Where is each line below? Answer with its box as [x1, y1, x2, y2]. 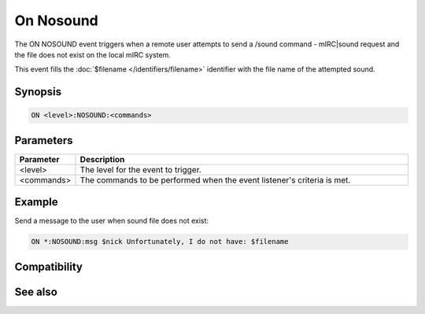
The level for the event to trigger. [79, 164, 202, 175]
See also [14, 285, 58, 298]
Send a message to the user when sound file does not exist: [14, 216, 209, 226]
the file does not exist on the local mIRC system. [14, 50, 171, 59]
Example [14, 195, 58, 209]
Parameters [14, 134, 73, 147]
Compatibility [14, 260, 83, 273]
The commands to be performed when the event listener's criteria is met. [79, 174, 351, 185]
